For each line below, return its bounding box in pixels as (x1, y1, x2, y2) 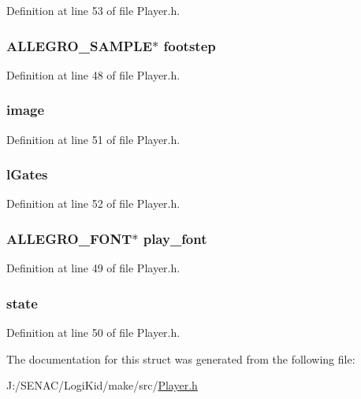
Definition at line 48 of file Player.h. (6, 66, 180, 83)
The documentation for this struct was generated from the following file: (6, 350, 355, 367)
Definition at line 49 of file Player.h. (6, 260, 180, 276)
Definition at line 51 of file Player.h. (6, 131, 180, 147)
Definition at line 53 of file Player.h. (6, 2, 180, 18)
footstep (163, 35, 216, 55)
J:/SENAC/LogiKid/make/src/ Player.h (6, 377, 198, 393)
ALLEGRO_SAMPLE (6, 35, 153, 55)
